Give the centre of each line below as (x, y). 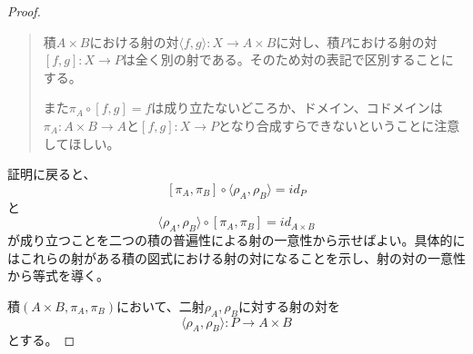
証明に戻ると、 (52, 174)
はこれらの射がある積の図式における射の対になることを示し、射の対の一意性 (236, 257)
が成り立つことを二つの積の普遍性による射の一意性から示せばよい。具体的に (236, 239)
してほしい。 (81, 143)
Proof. (24, 11)
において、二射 (160, 305)
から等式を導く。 (58, 275)
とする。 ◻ (41, 340)
